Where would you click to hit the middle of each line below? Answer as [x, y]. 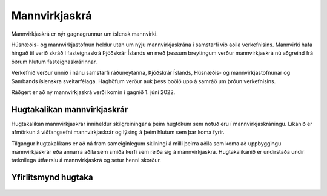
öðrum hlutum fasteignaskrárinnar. [54, 62]
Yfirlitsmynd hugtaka [52, 178]
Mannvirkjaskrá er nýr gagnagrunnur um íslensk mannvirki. [84, 34]
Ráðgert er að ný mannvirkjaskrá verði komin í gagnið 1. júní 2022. [93, 92]
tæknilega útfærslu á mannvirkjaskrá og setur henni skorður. [86, 160]
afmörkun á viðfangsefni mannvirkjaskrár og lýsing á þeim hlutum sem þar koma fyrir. [118, 132]
